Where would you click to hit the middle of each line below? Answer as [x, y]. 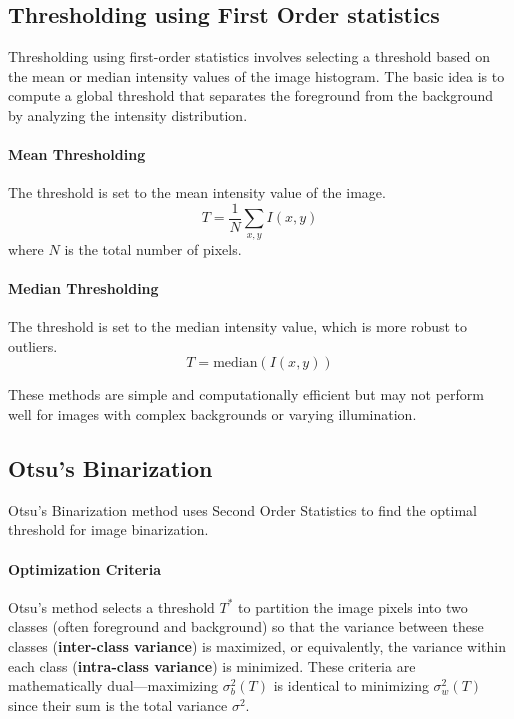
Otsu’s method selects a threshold [111, 606]
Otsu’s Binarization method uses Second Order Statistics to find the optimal [243, 509]
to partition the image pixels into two [353, 606]
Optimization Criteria [85, 568]
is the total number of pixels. [153, 248]
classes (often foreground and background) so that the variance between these [246, 626]
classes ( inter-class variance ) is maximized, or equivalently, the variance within [257, 645]
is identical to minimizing [351, 685]
